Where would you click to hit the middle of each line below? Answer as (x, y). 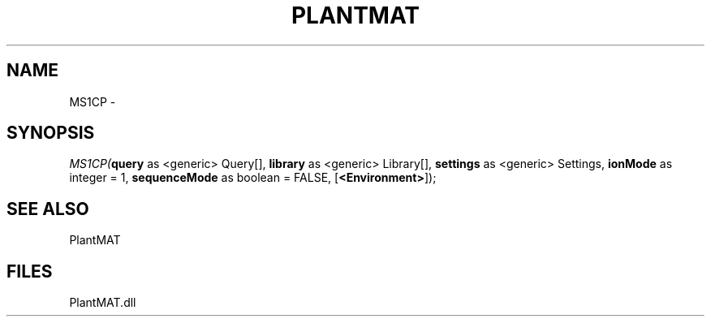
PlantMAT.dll (103, 303)
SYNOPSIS (51, 133)
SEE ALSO (48, 209)
